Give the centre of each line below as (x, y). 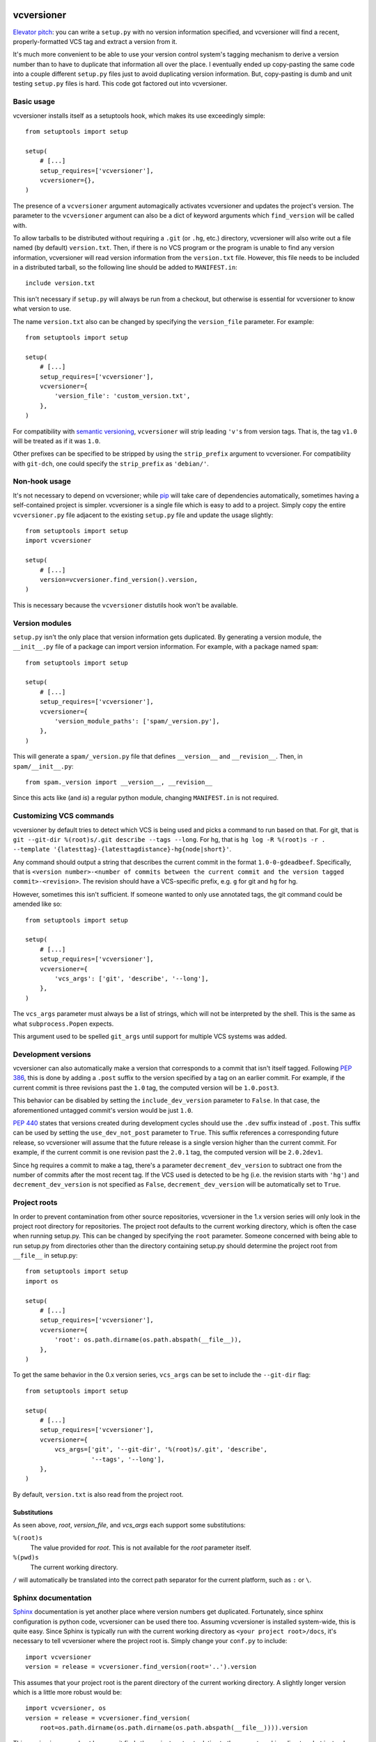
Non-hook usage (42, 481)
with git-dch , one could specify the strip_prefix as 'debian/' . (111, 463)
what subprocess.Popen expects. (63, 1024)
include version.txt (60, 283)
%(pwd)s (26, 1558)
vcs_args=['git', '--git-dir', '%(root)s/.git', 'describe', (161, 1450)
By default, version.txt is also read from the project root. (98, 1494)
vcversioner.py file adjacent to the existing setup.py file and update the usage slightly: (143, 515)
